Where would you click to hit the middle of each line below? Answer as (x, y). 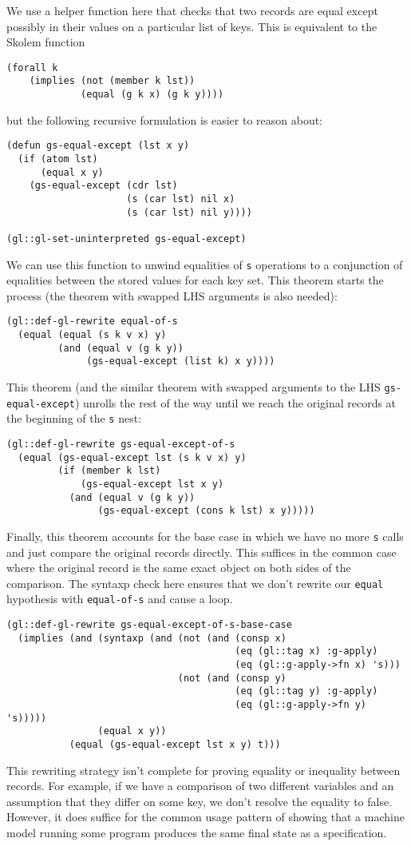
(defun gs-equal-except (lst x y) (98, 146)
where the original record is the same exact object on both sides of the (179, 568)
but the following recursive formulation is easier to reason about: (165, 119)
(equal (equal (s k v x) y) (92, 335)
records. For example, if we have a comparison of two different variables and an (200, 786)
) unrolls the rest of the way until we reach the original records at (235, 402)
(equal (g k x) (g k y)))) (152, 95)
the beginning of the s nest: (74, 418)
